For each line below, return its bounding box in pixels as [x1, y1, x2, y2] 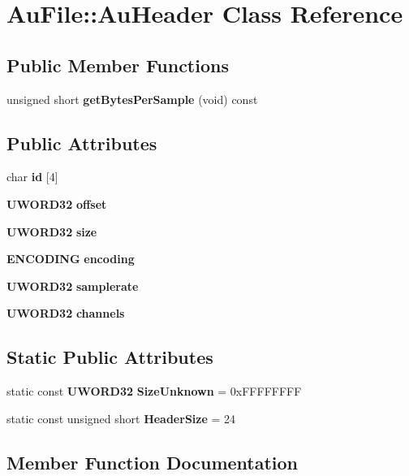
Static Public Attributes [6, 344, 213, 370]
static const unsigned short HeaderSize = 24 [6, 409, 236, 426]
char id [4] [6, 168, 58, 185]
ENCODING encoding [6, 250, 135, 267]
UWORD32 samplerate [6, 277, 139, 294]
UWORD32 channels [6, 305, 125, 322]
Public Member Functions [6, 52, 229, 77]
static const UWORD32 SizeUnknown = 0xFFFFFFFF [6, 383, 302, 400]
